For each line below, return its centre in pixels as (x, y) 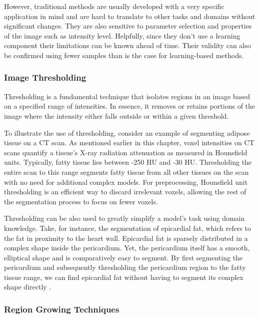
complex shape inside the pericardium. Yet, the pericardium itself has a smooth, (127, 248)
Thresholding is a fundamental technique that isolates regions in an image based (127, 96)
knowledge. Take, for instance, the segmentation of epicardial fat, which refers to (127, 228)
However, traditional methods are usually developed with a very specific (114, 6)
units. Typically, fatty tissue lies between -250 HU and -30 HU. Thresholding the (128, 162)
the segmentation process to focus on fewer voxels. (81, 201)
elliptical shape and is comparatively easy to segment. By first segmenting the (123, 257)
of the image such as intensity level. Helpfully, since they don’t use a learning (122, 35)
